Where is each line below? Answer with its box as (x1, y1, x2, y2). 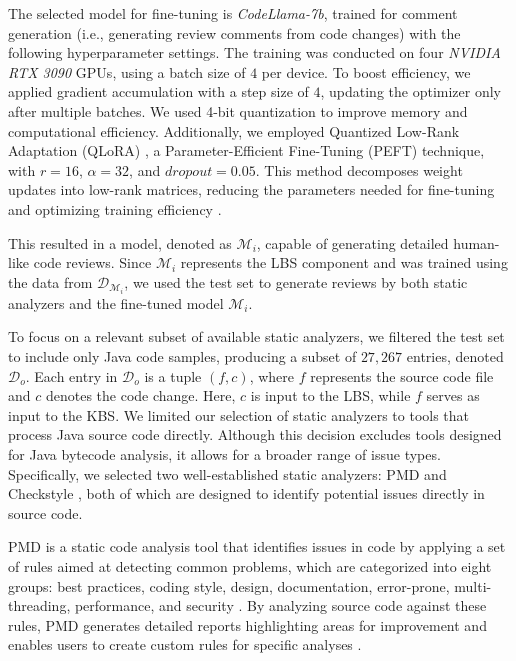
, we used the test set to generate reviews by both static (124, 271, 468, 292)
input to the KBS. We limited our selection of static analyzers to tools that (8, 404, 470, 425)
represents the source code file (310, 365, 494, 386)
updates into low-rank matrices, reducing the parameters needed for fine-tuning (8, 179, 495, 200)
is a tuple (144, 365, 202, 386)
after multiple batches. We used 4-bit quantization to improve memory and (8, 100, 468, 121)
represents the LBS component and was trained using (180, 252, 508, 273)
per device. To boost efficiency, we (261, 61, 471, 82)
